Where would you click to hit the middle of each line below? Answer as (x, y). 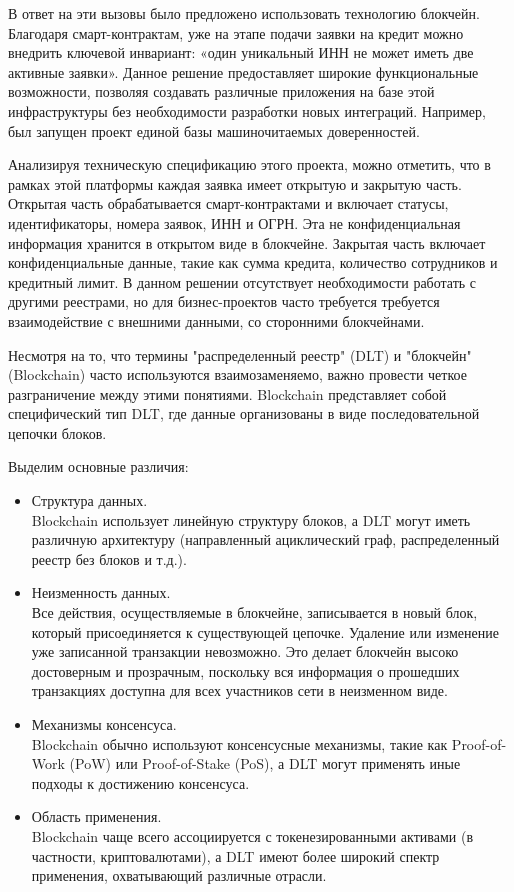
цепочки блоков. (57, 432)
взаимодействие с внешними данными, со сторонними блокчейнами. (216, 320)
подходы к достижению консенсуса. (140, 782)
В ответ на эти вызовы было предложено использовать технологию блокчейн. (244, 13)
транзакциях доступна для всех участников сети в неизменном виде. (239, 690)
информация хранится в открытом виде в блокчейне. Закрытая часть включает (247, 242)
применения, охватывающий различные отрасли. (179, 875)
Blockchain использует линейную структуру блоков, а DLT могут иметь (251, 519)
